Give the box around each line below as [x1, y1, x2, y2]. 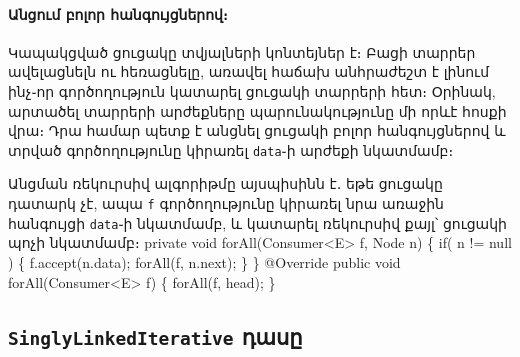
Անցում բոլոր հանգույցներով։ [8, 3, 228, 24]
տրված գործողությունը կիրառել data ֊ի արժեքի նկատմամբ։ [8, 139, 454, 160]
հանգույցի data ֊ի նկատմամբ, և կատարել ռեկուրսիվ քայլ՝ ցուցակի [8, 212, 507, 233]
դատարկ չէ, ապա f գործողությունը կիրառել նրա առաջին [8, 193, 444, 214]
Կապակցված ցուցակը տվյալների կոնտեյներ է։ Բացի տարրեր [8, 41, 476, 62]
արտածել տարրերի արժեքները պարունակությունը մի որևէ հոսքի [8, 100, 507, 121]
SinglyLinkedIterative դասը [8, 320, 303, 351]
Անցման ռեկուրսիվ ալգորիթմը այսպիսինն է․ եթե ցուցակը [8, 173, 443, 194]
